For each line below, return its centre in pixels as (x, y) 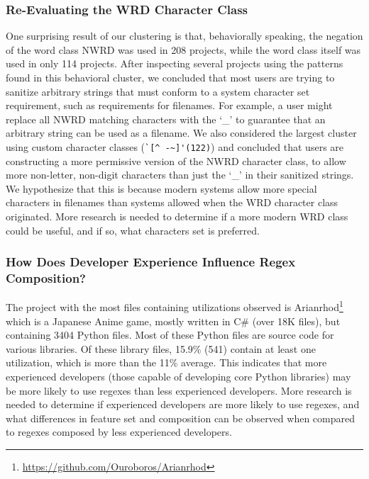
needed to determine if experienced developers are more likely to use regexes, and (183, 404)
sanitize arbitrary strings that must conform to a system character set (158, 91)
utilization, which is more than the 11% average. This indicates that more (166, 362)
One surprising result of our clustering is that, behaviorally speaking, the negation (184, 36)
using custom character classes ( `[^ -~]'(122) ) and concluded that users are (175, 146)
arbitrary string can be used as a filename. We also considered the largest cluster (181, 133)
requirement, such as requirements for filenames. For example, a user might (169, 105)
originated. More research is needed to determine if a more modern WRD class (177, 216)
